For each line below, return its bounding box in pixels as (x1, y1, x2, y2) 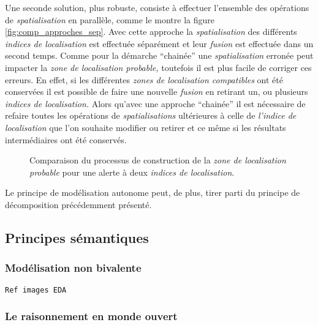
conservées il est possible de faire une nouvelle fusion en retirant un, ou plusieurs (5, 85, 308, 98)
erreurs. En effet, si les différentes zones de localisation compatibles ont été (5, 73, 283, 86)
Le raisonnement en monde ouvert (5, 308, 178, 324)
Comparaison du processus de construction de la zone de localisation (29, 154, 286, 166)
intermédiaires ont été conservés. (5, 133, 127, 146)
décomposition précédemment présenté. (5, 198, 152, 211)
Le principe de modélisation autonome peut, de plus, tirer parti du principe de (5, 186, 300, 199)
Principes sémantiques (5, 228, 149, 247)
